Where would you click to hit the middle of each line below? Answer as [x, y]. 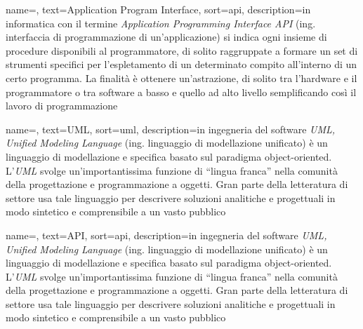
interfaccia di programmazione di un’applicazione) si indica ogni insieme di [166, 37]
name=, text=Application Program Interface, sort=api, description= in [158, 9]
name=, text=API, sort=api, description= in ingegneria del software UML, [166, 235]
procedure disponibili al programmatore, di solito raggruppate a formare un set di [182, 50]
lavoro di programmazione [62, 106]
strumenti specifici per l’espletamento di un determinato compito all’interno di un [181, 64]
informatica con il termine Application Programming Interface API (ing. [161, 23]
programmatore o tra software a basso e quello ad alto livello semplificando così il [181, 92]
